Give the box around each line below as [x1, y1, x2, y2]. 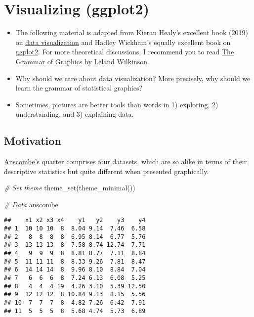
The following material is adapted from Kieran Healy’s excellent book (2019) [15, 27, 248, 38]
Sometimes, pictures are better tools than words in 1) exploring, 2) [15, 99, 218, 109]
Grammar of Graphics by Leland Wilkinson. [15, 56, 150, 66]
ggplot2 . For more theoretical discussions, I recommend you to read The [15, 46, 234, 57]
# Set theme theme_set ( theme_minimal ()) [4, 182, 135, 193]
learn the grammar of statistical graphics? [15, 83, 143, 93]
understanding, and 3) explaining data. [15, 109, 134, 119]
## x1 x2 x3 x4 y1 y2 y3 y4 [4, 217, 146, 224]
